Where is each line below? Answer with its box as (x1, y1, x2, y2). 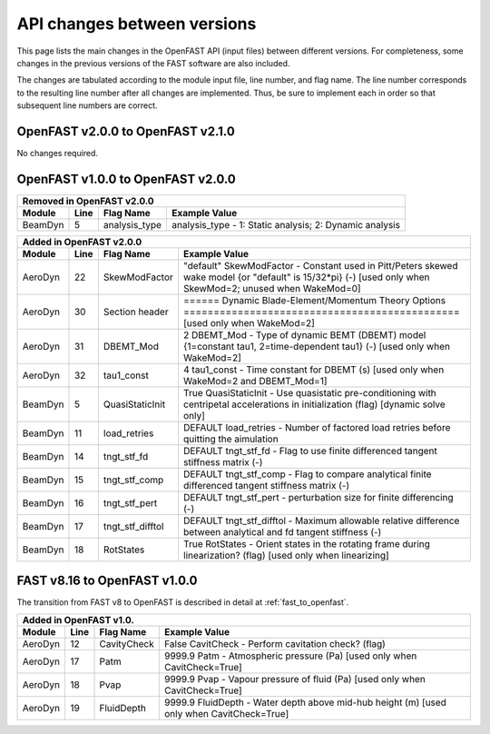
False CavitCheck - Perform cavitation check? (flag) (163, 637, 386, 650)
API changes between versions (16, 14, 257, 34)
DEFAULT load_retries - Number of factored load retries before (182, 421, 451, 433)
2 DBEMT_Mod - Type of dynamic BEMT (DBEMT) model (182, 328, 426, 341)
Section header (103, 305, 169, 318)
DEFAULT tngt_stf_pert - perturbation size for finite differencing (182, 491, 454, 503)
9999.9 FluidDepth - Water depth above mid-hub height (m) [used (163, 696, 446, 709)
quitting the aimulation (182, 432, 279, 445)
